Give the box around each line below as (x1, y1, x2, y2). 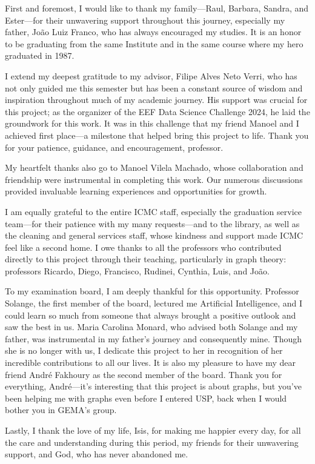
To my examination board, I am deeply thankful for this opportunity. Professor (5, 285, 299, 297)
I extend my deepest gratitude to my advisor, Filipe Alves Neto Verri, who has (5, 69, 297, 82)
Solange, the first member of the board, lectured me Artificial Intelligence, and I (5, 297, 303, 310)
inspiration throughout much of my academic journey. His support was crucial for (5, 93, 308, 106)
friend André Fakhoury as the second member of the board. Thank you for (5, 368, 282, 380)
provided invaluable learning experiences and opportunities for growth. (5, 185, 267, 197)
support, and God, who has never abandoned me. (5, 448, 188, 460)
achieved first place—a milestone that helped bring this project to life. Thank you (5, 128, 309, 141)
